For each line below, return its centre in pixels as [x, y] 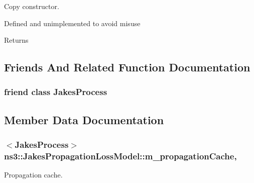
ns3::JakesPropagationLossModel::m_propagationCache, [120, 156]
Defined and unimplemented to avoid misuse [72, 23]
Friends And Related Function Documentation [127, 67]
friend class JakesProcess [56, 92]
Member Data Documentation [84, 119]
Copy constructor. [32, 6]
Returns [16, 40]
